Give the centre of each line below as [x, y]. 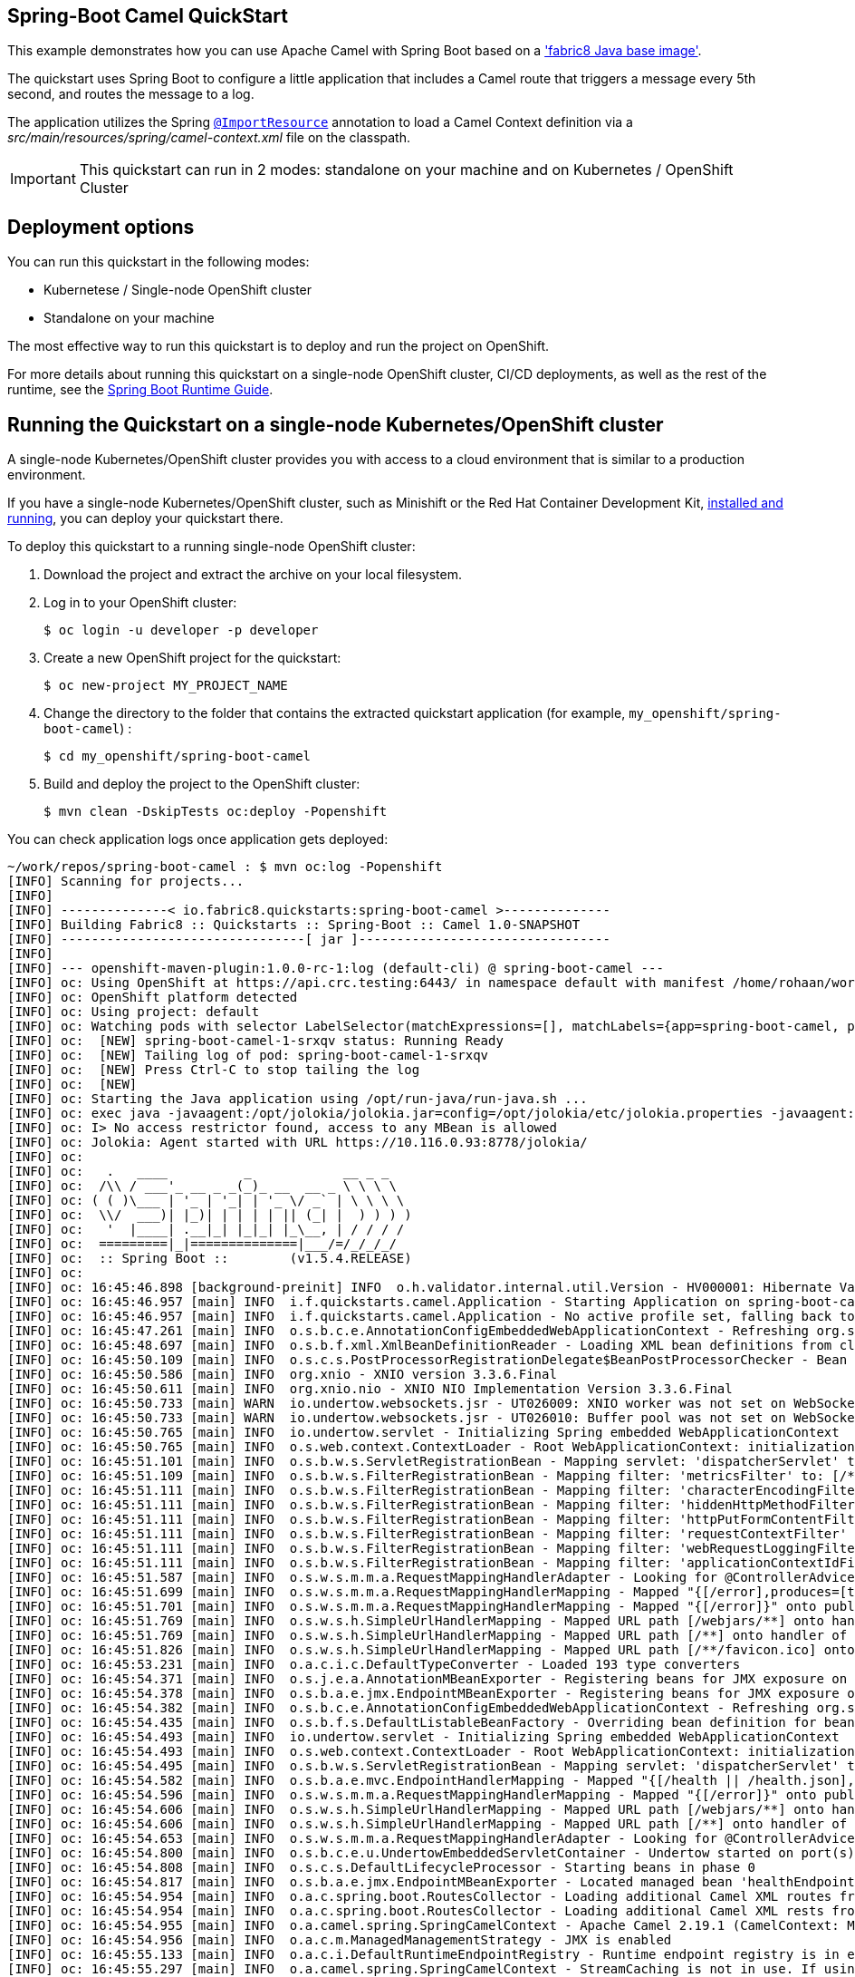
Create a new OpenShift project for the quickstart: [192, 658]
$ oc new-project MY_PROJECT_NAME [166, 686]
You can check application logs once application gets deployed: [198, 839]
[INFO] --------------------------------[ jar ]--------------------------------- [309, 940]
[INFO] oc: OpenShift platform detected [153, 998]
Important [43, 179]
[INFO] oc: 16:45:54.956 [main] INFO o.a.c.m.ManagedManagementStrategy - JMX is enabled [340, 1940]
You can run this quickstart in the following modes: [159, 262]
